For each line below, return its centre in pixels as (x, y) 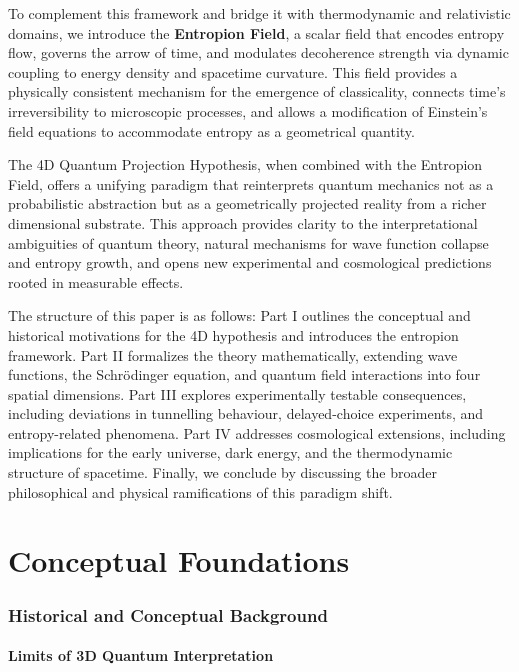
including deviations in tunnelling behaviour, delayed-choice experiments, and (246, 413)
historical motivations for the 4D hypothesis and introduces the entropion (233, 334)
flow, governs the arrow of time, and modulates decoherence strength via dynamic (258, 52)
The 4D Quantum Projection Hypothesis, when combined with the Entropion (245, 164)
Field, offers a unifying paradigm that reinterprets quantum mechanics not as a (251, 183)
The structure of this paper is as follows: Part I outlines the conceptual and (239, 315)
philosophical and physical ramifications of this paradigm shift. (200, 491)
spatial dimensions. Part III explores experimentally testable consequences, (237, 393)
